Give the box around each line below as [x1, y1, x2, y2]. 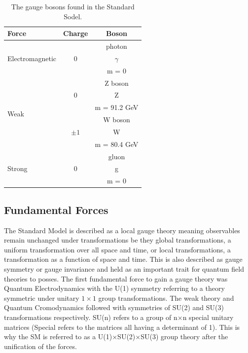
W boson [103, 114, 130, 125]
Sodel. [64, 11, 82, 21]
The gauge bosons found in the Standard [11, 1, 135, 11]
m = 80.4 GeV [95, 139, 139, 149]
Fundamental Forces [4, 202, 108, 217]
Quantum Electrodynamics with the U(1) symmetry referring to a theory [4, 283, 225, 293]
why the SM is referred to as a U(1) [4, 331, 112, 342]
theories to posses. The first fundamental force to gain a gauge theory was [4, 273, 228, 283]
